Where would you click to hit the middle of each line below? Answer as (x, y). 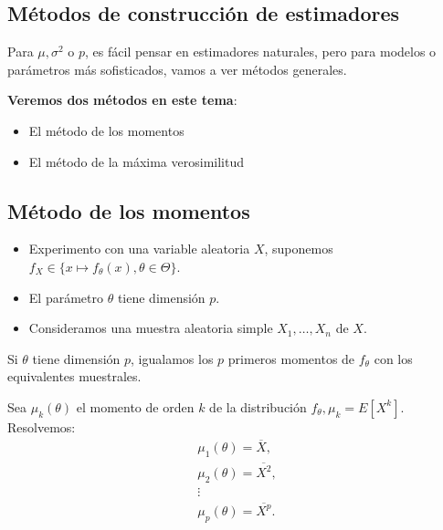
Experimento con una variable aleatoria (139, 249)
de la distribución (258, 406)
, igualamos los (172, 358)
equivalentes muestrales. (74, 376)
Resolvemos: (42, 426)
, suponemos (299, 249)
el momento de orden (135, 406)
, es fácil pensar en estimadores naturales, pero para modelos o (261, 52)
